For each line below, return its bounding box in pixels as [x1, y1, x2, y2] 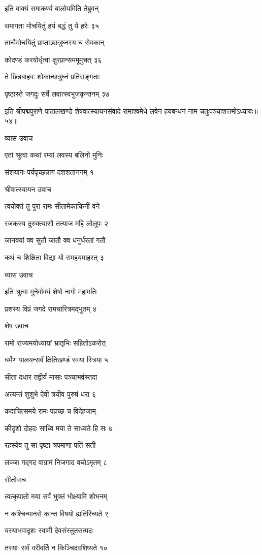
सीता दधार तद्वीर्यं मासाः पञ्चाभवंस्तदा [5, 372, 97, 382]
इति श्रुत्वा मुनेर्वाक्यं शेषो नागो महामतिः [5, 286, 97, 297]
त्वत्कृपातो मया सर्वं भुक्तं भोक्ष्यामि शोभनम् [5, 491, 107, 502]
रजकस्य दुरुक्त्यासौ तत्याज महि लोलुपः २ [5, 218, 109, 228]
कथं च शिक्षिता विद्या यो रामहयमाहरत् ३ [5, 252, 104, 262]
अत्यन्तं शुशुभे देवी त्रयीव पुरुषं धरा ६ [5, 388, 96, 399]
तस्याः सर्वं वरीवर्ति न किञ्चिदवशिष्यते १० [5, 542, 108, 552]
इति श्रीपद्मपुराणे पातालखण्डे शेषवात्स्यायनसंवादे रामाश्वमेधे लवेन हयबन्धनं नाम [5, 105, 198, 116]
